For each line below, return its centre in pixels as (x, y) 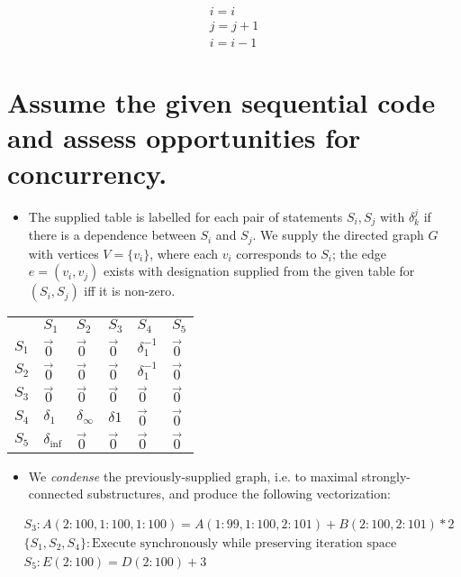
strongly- (386, 476)
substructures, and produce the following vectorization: (239, 494)
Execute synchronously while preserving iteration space (244, 543)
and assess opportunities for (184, 137)
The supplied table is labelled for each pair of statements (185, 216)
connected (56, 494)
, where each (184, 253)
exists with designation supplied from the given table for (259, 271)
